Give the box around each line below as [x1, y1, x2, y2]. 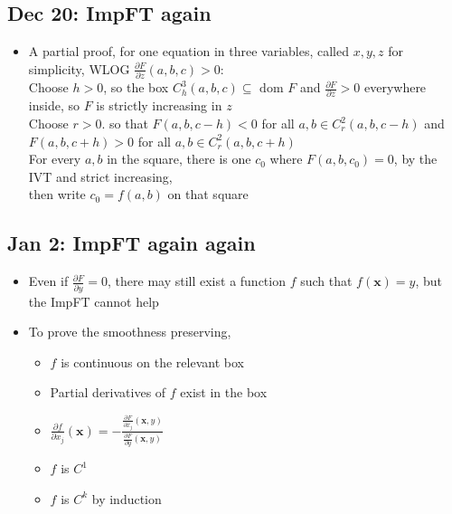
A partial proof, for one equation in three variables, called [28, 42, 349, 61]
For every [28, 149, 81, 168]
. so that [101, 114, 148, 133]
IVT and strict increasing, [28, 167, 173, 186]
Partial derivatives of [50, 383, 166, 402]
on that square [167, 185, 249, 204]
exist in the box [180, 383, 268, 402]
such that [300, 271, 353, 290]
